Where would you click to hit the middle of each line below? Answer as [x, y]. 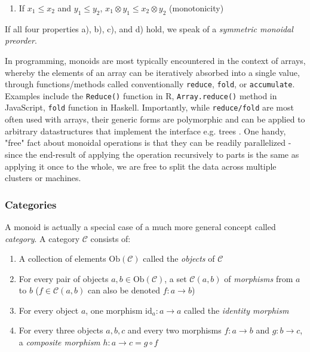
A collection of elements [62, 258]
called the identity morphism [237, 310]
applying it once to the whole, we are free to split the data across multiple [141, 166]
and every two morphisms [174, 330]
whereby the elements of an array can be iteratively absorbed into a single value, [152, 72]
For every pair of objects [64, 278]
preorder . [21, 40]
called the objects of [179, 258]
